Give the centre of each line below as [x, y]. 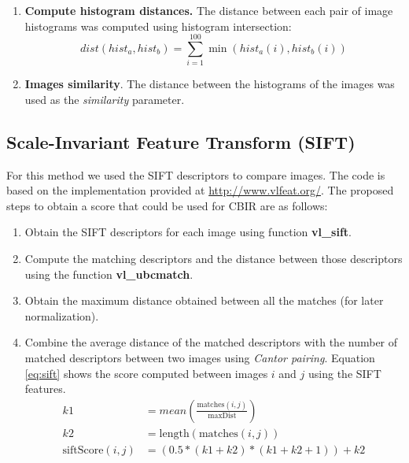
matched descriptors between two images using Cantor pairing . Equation [200, 358]
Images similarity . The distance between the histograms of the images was [210, 84]
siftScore [83, 450]
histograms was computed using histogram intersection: [158, 26]
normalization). [62, 315]
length [174, 433]
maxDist [222, 416]
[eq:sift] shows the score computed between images [146, 373]
